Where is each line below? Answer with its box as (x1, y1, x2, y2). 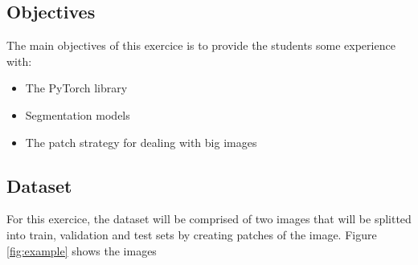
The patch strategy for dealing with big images (25, 133, 257, 150)
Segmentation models (25, 106, 130, 123)
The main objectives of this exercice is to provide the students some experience (6, 37, 395, 54)
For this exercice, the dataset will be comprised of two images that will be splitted (6, 210, 412, 227)
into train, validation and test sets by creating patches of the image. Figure (6, 226, 377, 243)
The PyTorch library (25, 79, 128, 96)
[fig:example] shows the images (6, 242, 157, 259)
